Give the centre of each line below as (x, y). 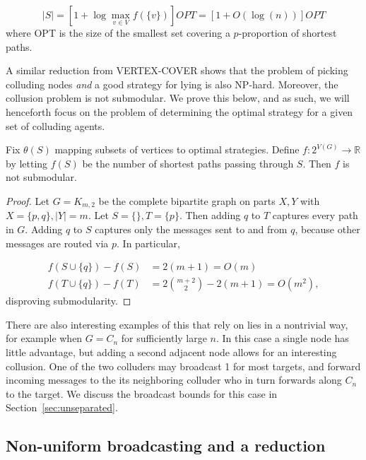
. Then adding (210, 215)
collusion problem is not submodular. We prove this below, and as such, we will (178, 98)
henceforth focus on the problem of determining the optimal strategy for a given (179, 111)
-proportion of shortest (288, 33)
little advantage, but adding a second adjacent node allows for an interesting (171, 352)
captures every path (315, 215)
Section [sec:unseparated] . (62, 407)
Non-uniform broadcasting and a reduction (166, 446)
